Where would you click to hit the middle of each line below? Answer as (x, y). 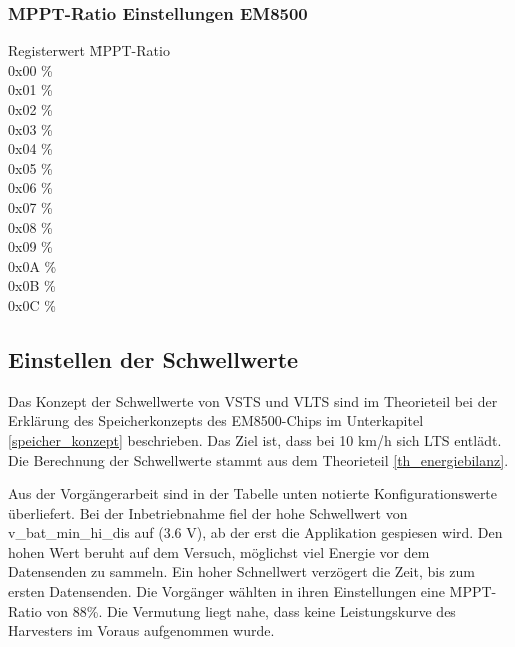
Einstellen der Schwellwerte (153, 358)
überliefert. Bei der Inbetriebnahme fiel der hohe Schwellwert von (208, 512)
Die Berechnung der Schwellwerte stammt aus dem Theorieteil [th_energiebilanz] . (258, 459)
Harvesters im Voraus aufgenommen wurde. (141, 630)
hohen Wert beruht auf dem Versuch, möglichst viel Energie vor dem (219, 551)
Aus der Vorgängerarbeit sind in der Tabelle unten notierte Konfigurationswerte (253, 493)
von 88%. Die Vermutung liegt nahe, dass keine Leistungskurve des (251, 610)
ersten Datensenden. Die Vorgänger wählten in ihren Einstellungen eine (226, 591)
